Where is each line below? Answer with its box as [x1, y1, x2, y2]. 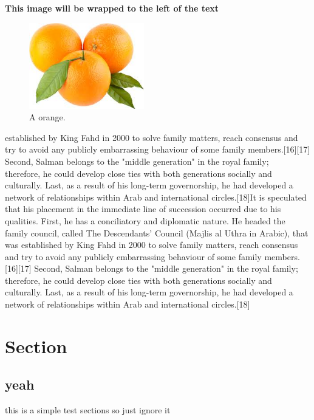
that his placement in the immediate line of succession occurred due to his [5, 202, 281, 215]
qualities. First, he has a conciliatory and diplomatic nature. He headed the [5, 214, 285, 227]
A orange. [29, 111, 66, 123]
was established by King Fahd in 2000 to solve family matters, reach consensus [5, 238, 298, 251]
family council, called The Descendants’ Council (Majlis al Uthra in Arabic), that [5, 226, 309, 239]
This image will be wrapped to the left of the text [5, 2, 219, 14]
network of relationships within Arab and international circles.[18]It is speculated [5, 190, 307, 203]
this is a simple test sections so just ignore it [5, 404, 171, 416]
